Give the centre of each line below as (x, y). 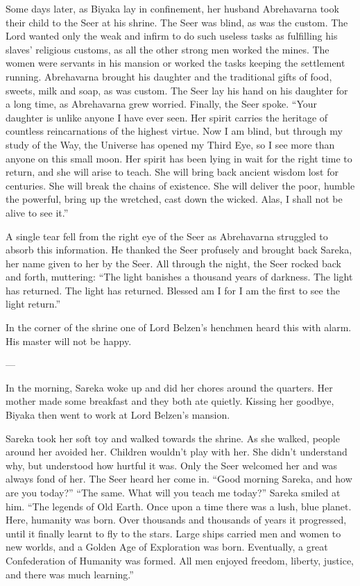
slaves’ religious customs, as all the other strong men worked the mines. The (168, 49)
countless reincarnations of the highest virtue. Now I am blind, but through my (174, 131)
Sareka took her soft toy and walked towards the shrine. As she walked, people (173, 438)
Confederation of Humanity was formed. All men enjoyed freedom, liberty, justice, (180, 560)
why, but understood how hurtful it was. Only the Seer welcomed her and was (171, 465)
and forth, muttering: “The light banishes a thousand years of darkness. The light (179, 277)
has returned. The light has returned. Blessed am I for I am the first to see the (173, 290)
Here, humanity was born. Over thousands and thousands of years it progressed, (176, 520)
